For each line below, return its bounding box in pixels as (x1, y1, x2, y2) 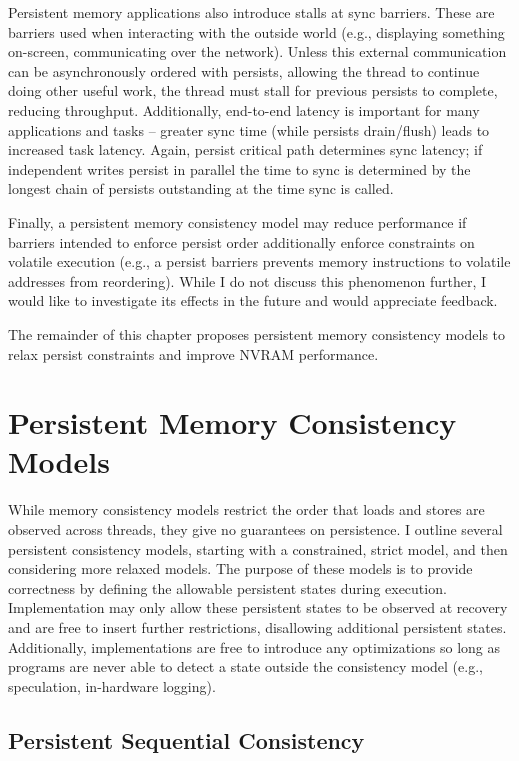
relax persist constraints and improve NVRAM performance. (8, 343, 379, 364)
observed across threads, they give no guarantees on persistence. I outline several (8, 519, 503, 539)
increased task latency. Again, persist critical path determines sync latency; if (8, 139, 483, 160)
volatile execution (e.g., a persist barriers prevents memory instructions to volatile (8, 251, 511, 272)
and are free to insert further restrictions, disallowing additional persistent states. (8, 616, 507, 637)
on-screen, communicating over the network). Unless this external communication (8, 41, 507, 62)
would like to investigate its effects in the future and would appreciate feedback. (8, 290, 498, 311)
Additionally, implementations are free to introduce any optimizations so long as (8, 636, 500, 657)
